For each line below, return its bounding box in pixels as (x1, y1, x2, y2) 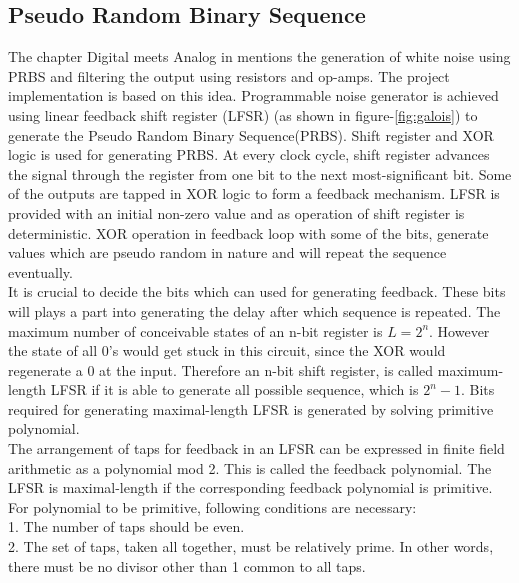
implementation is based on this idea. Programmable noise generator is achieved (8, 85, 499, 106)
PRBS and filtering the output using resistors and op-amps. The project (8, 65, 450, 86)
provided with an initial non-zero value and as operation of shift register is (8, 202, 465, 223)
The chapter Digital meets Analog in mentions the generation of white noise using (8, 46, 511, 67)
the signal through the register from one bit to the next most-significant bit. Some (8, 163, 512, 184)
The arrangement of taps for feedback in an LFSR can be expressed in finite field (8, 438, 505, 459)
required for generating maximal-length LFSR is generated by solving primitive (8, 398, 494, 419)
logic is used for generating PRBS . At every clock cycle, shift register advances (8, 144, 490, 165)
